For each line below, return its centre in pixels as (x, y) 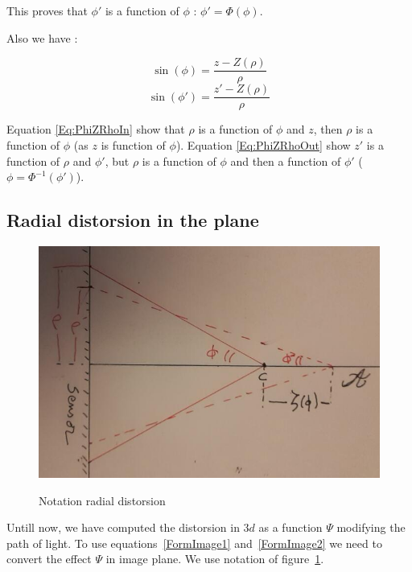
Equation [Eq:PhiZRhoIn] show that (96, 129)
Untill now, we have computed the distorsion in (123, 527)
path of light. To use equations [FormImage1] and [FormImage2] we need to (194, 543)
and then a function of (286, 160)
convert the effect (49, 559)
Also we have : (42, 37)
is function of (133, 144)
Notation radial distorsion (102, 500)
